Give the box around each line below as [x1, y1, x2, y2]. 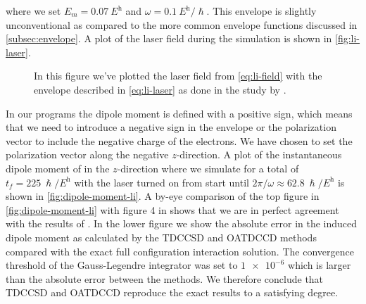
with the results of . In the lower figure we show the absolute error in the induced [6, 216, 358, 231]
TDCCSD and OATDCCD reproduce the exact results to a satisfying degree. [6, 285, 339, 300]
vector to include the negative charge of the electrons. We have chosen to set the [6, 133, 353, 148]
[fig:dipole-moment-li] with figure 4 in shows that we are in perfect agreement [6, 202, 339, 217]
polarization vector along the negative [6, 147, 169, 162]
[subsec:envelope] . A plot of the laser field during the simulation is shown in [6, 31, 332, 46]
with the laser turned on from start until [74, 175, 249, 189]
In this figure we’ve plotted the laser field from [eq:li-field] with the [34, 68, 322, 83]
